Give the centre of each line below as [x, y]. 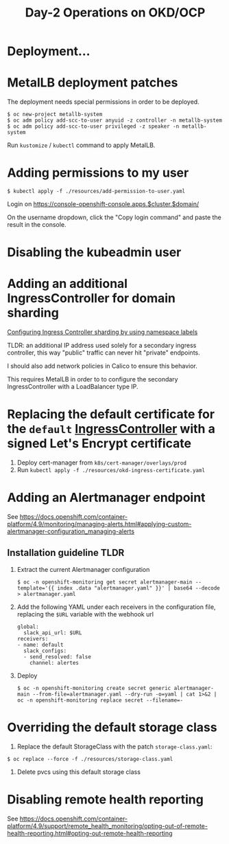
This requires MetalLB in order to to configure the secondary [93, 379]
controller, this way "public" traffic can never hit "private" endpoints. [104, 353]
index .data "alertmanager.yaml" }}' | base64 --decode [139, 588]
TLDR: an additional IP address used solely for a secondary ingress [102, 346]
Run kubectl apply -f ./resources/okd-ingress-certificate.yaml [111, 470]
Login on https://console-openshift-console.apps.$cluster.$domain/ [103, 204]
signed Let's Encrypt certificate [99, 444]
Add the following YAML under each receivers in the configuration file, [116, 607]
